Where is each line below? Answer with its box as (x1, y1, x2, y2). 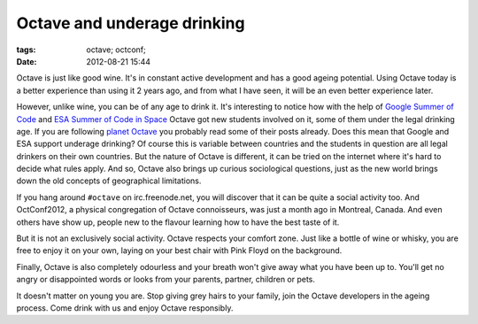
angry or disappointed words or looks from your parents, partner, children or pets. (16, 274, 316, 285)
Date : (16, 56, 37, 66)
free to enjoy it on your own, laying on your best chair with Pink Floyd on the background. (16, 245, 343, 256)
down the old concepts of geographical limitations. (16, 175, 202, 186)
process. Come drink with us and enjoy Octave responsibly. (16, 302, 234, 313)
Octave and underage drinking (16, 13, 245, 33)
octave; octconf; (86, 44, 146, 55)
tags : (16, 44, 36, 55)
